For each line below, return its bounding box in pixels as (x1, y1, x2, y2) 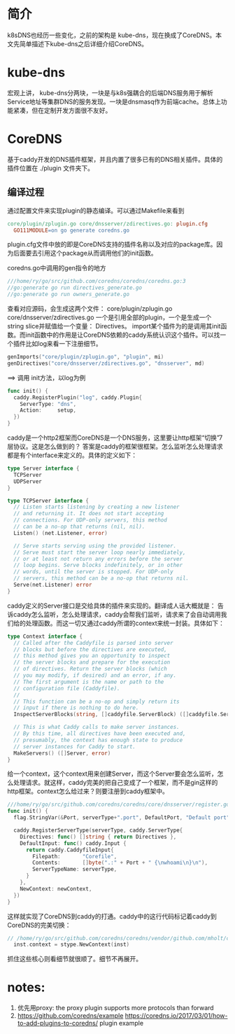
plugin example (99, 1019, 144, 1028)
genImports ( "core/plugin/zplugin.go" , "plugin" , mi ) (7, 354, 164, 361)
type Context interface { (7, 633, 83, 640)
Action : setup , (20, 407, 77, 414)
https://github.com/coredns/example (17, 1012, 124, 1020)
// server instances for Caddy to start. (13, 743, 136, 750)
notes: (7, 979, 45, 995)
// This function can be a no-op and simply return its (13, 698, 180, 705)
